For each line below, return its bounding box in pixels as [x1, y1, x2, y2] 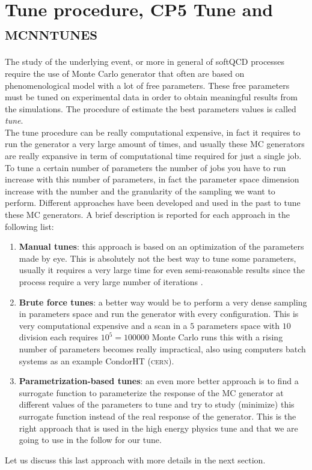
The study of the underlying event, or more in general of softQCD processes [5, 55, 285, 68]
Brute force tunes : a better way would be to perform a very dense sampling [19, 295, 307, 308]
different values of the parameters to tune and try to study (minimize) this [19, 398, 295, 411]
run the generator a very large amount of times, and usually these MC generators [5, 137, 305, 150]
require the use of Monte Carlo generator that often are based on [5, 67, 245, 79]
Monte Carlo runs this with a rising [151, 331, 283, 343]
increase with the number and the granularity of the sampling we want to [5, 184, 275, 197]
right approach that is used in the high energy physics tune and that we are [19, 421, 298, 434]
